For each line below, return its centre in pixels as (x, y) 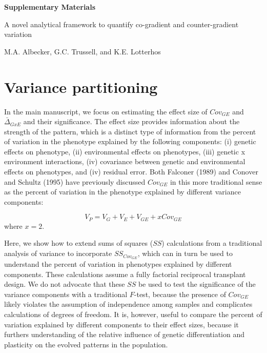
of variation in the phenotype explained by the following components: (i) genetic (130, 141)
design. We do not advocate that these (65, 284)
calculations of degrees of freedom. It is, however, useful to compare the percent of (133, 314)
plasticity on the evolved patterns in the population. (86, 344)
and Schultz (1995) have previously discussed (75, 181)
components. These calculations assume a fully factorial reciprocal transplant (125, 274)
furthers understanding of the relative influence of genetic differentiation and (125, 334)
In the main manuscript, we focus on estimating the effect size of (106, 111)
